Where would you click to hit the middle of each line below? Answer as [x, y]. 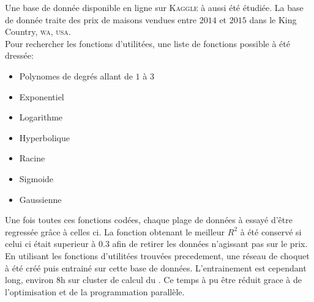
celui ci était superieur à [50, 244]
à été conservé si [271, 231]
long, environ [29, 280]
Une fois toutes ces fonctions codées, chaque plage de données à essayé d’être [149, 220]
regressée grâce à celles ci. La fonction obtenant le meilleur [115, 231]
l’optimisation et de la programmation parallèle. [95, 291]
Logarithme [41, 117]
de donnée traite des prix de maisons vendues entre [101, 19]
